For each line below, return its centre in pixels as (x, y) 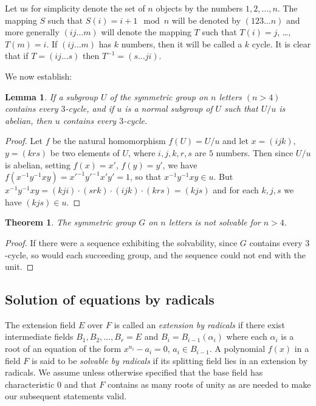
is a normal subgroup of (169, 108)
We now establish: (39, 76)
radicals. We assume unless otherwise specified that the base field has (134, 372)
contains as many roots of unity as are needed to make (209, 384)
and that (80, 384)
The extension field (40, 324)
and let (235, 141)
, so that (146, 177)
